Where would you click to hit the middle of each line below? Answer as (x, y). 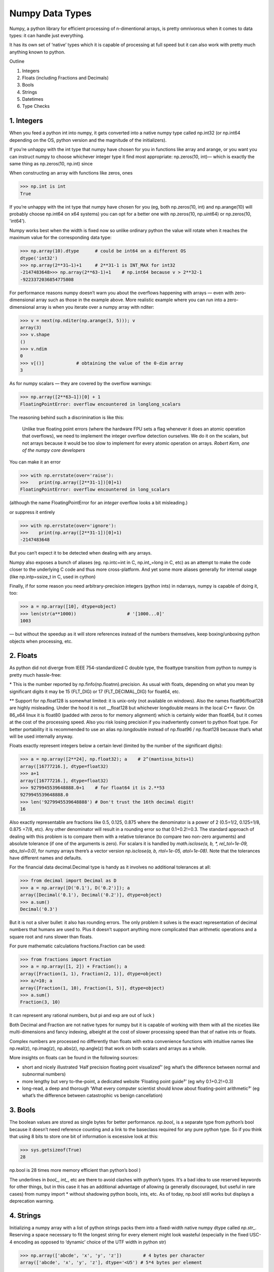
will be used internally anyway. (41, 736)
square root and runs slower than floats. (51, 937)
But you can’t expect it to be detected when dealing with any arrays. (81, 553)
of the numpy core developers (54, 450)
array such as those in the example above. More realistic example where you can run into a (131, 300)
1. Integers (26, 121)
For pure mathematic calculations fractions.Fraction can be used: (77, 946)
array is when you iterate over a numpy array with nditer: (95, 307)
